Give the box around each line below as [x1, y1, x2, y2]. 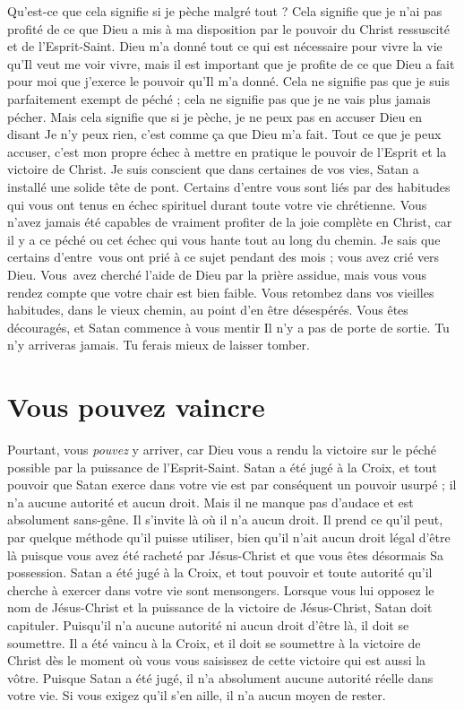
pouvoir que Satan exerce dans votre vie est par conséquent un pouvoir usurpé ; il [7, 475, 457, 494]
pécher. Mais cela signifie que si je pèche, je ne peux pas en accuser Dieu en [7, 107, 422, 126]
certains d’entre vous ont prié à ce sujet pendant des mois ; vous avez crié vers [7, 247, 440, 266]
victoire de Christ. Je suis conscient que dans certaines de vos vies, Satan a [7, 160, 419, 178]
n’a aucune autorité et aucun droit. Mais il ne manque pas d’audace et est [7, 492, 414, 511]
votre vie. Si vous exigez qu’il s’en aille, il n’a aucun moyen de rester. [7, 686, 386, 705]
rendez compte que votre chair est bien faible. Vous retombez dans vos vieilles [7, 282, 434, 301]
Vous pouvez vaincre [7, 388, 265, 425]
